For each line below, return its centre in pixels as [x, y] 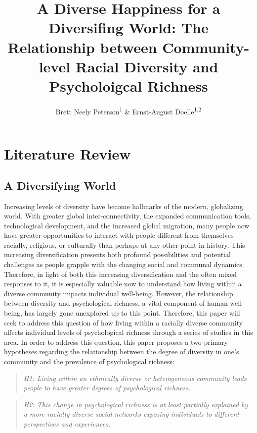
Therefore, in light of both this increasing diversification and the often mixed [120, 274]
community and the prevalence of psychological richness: [89, 361]
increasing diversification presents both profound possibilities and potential [117, 254]
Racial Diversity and [147, 66]
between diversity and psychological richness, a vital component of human [116, 303]
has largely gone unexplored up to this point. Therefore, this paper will [132, 313]
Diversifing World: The [128, 27]
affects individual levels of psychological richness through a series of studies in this [128, 332]
